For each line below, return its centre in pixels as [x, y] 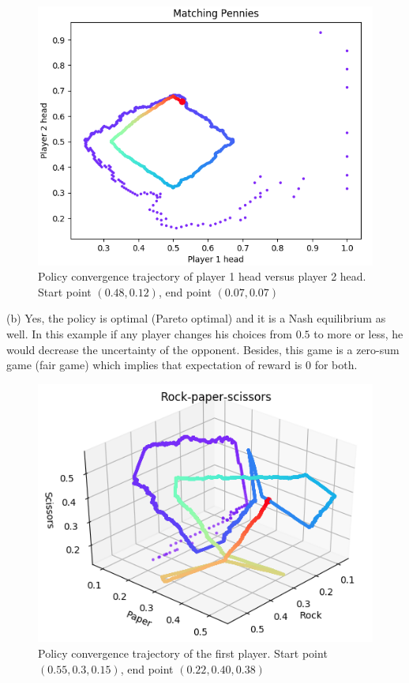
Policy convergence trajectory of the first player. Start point [183, 653]
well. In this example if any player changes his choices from [150, 334]
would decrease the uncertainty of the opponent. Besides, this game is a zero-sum [203, 349]
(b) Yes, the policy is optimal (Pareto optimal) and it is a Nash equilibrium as [196, 318]
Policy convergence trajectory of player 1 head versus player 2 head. [202, 276]
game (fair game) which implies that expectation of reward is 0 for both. [182, 365]
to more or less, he [358, 334]
